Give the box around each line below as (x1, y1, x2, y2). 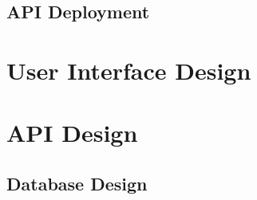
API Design (6, 116, 138, 149)
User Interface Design (6, 53, 251, 86)
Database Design (6, 171, 148, 195)
